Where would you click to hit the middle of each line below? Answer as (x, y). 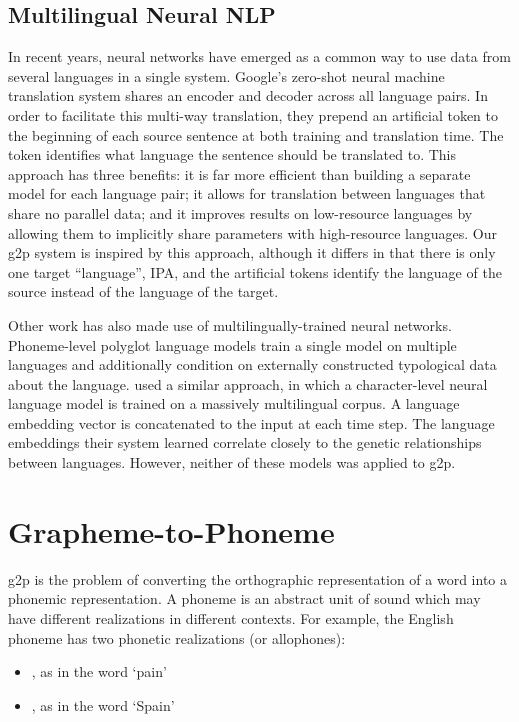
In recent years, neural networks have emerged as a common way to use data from (259, 56)
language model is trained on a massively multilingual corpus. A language (234, 403)
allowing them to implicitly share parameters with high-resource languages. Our (252, 232)
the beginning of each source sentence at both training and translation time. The (256, 134)
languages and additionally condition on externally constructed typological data (252, 364)
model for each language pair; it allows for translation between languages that (247, 193)
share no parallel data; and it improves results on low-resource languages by (240, 212)
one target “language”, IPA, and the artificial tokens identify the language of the (255, 271)
